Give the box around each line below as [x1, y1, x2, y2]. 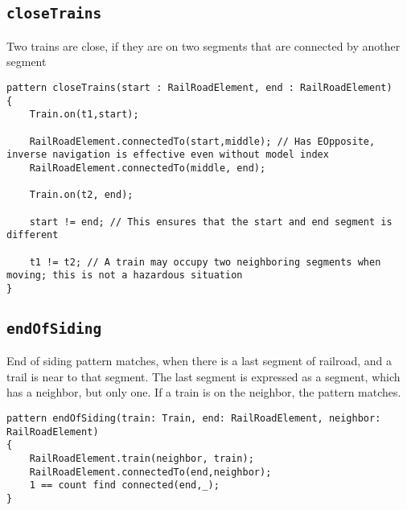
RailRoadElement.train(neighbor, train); [29, 453, 254, 464]
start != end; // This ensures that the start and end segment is [29, 216, 393, 228]
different [6, 229, 59, 241]
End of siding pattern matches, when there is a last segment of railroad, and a [6, 352, 393, 369]
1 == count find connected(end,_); [29, 479, 220, 491]
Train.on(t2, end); [29, 189, 134, 201]
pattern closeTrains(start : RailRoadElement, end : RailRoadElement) [6, 81, 393, 93]
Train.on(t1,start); [29, 109, 139, 121]
